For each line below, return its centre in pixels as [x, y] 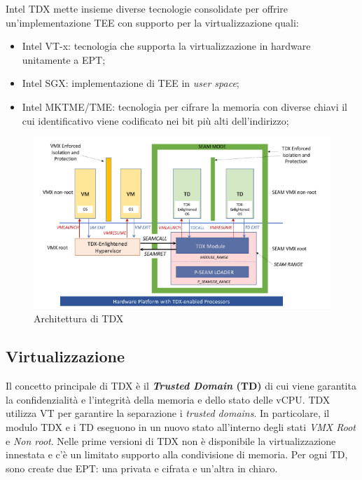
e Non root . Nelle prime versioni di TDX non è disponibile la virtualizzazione [171, 440]
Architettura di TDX [79, 318]
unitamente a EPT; [64, 59]
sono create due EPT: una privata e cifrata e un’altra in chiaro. [142, 468]
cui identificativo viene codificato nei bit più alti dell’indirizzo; [155, 120]
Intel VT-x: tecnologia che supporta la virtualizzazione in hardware [166, 46]
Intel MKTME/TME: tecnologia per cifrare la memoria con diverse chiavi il [185, 106]
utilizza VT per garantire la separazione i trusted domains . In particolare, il [168, 413]
